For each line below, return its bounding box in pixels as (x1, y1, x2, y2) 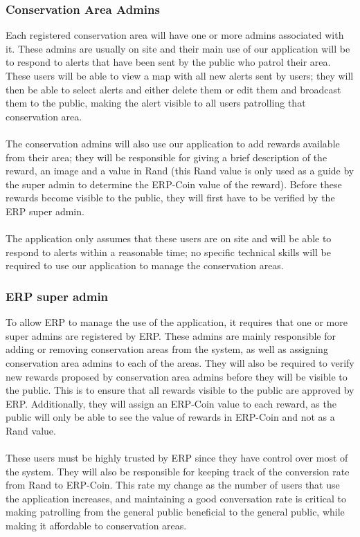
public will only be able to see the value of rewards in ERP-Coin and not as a (6, 410, 335, 424)
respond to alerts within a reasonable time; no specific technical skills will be (6, 244, 331, 259)
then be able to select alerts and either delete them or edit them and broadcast (6, 82, 341, 96)
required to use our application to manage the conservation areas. (6, 258, 284, 273)
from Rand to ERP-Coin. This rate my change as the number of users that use (6, 477, 340, 492)
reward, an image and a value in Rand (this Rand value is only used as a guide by (6, 163, 354, 178)
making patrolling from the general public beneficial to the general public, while (6, 504, 345, 519)
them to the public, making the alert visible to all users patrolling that (6, 95, 306, 110)
